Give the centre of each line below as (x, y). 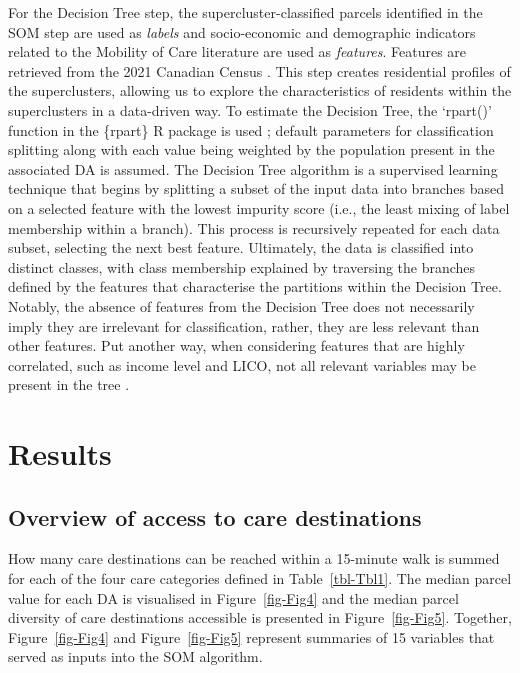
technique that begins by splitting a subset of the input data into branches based (256, 188)
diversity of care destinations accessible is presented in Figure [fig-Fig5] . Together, (260, 617)
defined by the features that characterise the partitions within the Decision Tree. (255, 286)
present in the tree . (69, 384)
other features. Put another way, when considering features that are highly (236, 345)
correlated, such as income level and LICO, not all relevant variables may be (242, 364)
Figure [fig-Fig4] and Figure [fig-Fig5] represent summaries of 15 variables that (251, 636)
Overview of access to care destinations (215, 516)
